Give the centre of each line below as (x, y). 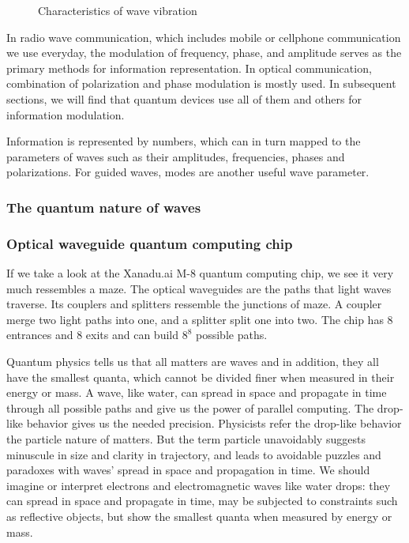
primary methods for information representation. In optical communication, (189, 68)
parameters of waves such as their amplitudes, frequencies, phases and (176, 156)
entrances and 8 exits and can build (92, 335)
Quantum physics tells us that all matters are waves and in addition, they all (193, 361)
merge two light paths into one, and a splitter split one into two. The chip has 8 (200, 319)
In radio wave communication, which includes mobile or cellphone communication (204, 37)
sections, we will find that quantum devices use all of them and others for (184, 98)
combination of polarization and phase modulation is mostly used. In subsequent (201, 83)
